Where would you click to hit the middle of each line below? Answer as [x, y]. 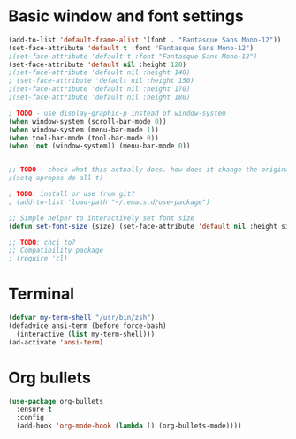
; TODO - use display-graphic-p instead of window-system [117, 113]
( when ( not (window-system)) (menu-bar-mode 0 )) [99, 146]
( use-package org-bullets [56, 401]
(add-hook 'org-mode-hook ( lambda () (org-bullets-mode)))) [129, 426]
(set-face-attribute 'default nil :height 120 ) [98, 64]
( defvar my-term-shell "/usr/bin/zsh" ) [82, 318]
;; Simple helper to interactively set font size [102, 218]
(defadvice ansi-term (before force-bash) [87, 326]
